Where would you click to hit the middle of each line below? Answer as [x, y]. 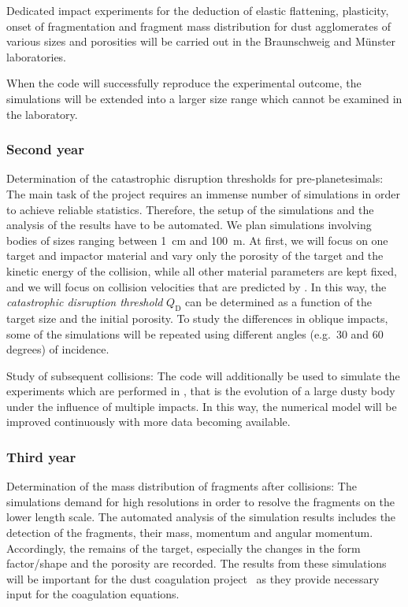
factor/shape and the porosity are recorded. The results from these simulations [197, 563]
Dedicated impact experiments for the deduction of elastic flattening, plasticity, [198, 10]
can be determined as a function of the [279, 302]
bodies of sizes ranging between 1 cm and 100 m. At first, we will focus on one [197, 240]
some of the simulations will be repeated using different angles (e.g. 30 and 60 [195, 333]
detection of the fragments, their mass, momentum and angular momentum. [190, 533]
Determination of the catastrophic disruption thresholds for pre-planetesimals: [195, 178]
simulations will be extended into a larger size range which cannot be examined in [204, 98]
